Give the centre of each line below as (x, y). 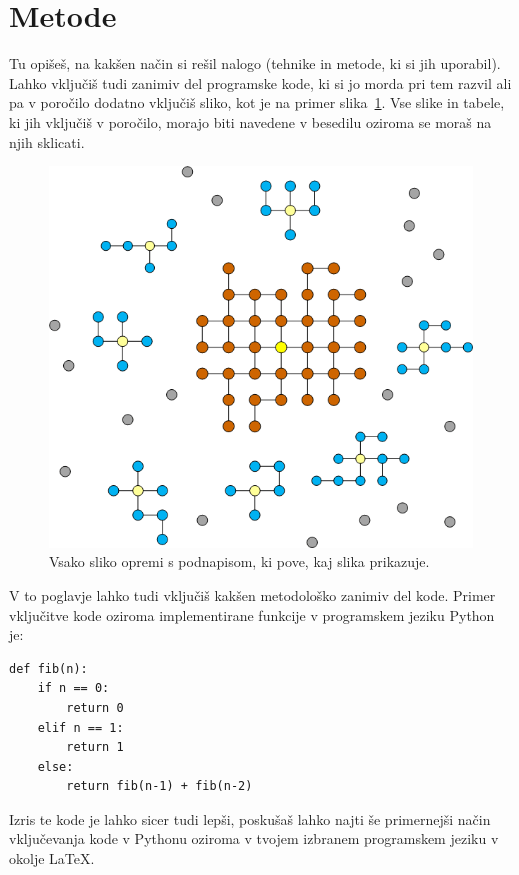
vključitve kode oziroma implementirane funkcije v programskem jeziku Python (252, 614)
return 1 (95, 747)
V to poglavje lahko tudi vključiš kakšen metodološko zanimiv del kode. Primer (252, 594)
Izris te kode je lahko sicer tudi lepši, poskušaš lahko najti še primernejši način (250, 818)
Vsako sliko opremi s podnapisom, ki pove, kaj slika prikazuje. (239, 561)
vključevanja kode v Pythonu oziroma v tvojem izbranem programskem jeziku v (254, 838)
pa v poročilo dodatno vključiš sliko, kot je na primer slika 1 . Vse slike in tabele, (257, 102)
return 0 (95, 707)
